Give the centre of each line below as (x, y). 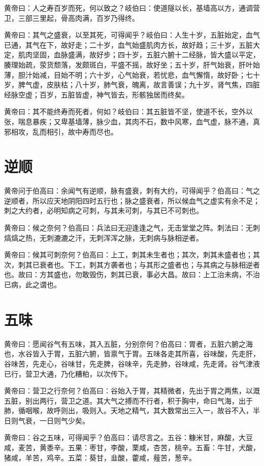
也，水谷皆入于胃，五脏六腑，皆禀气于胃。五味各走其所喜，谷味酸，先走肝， (132, 354)
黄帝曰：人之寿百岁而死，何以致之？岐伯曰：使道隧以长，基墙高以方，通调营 (132, 8)
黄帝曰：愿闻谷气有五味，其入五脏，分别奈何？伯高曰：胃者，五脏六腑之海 (128, 343)
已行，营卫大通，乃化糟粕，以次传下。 (68, 373)
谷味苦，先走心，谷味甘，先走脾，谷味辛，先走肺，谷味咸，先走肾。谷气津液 (132, 363)
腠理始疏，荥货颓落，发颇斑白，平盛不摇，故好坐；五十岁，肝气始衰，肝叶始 (132, 64)
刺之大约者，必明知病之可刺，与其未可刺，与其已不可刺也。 (104, 210)
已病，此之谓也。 (32, 284)
